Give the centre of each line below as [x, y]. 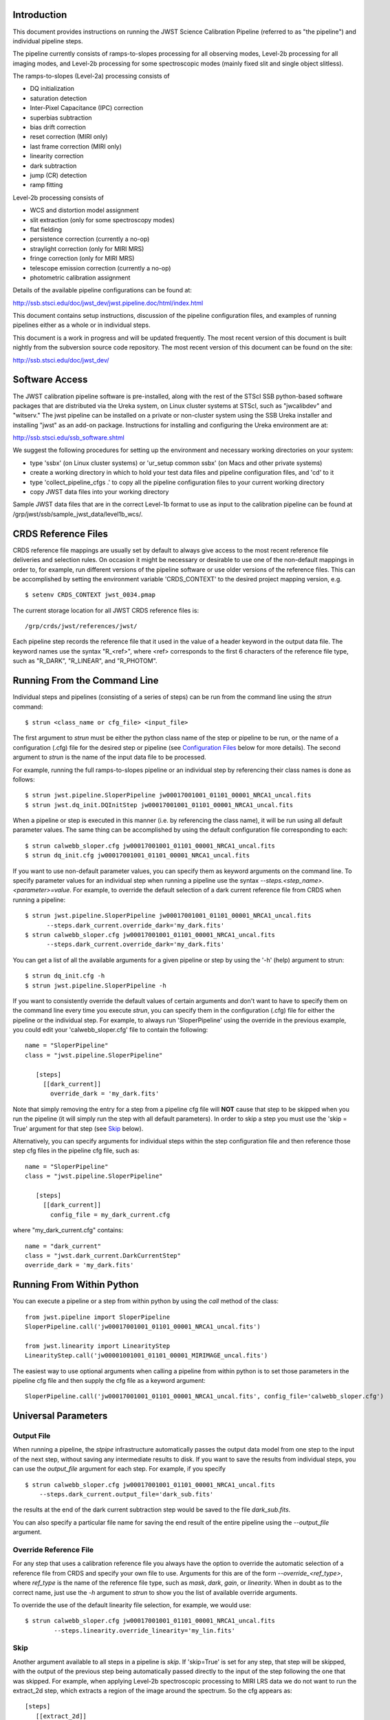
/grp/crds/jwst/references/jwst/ [81, 626]
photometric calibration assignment [80, 277]
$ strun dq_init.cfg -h [65, 976]
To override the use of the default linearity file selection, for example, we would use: [132, 1605]
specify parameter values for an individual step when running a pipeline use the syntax [136, 881]
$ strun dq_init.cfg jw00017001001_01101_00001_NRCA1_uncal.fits [138, 856]
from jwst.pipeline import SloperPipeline [98, 1317]
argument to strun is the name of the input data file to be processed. [109, 757]
